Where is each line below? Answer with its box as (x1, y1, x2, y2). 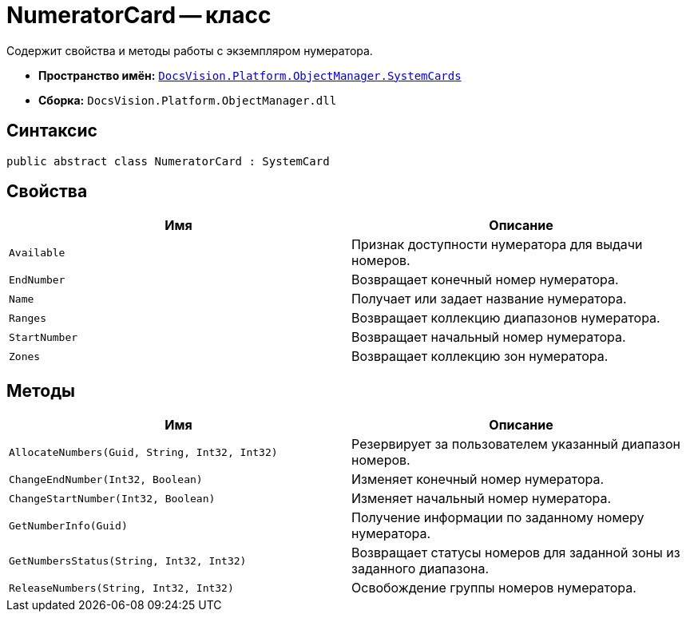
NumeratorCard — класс (6, 2, 272, 29)
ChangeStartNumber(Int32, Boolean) (9, 492, 216, 505)
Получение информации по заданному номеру (351, 509, 644, 526)
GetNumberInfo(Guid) (9, 519, 128, 532)
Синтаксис (6, 121, 97, 141)
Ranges (9, 311, 46, 324)
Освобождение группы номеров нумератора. (351, 580, 636, 596)
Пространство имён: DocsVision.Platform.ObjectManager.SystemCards (38, 68, 462, 82)
